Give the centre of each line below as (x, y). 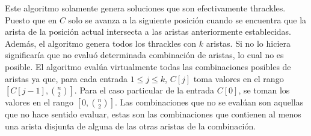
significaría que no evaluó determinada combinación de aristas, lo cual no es (144, 55)
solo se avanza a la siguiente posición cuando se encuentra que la (187, 19)
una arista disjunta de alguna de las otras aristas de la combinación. (131, 126)
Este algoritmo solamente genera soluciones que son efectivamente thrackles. (145, 8)
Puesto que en (31, 19)
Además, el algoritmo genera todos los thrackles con (101, 43)
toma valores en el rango (239, 78)
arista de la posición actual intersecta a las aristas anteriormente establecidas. (148, 31)
